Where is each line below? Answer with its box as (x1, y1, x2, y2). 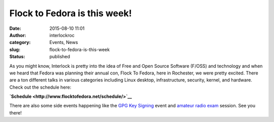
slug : (9, 46, 20, 53)
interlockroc (49, 32, 75, 38)
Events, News (49, 39, 78, 46)
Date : (9, 25, 21, 31)
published (49, 54, 71, 60)
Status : (9, 54, 25, 60)
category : (9, 39, 31, 46)
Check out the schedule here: (9, 84, 72, 90)
